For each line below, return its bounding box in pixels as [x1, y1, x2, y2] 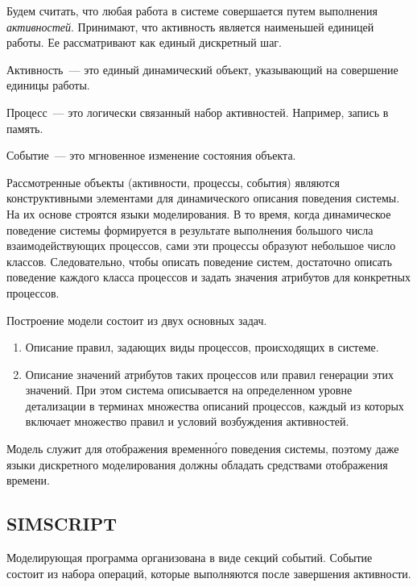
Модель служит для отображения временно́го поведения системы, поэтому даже [6, 440, 399, 457]
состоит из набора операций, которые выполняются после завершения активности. [6, 564, 411, 581]
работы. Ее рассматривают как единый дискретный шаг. [6, 34, 282, 51]
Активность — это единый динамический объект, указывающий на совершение [6, 60, 398, 77]
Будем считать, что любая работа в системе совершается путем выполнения [6, 2, 378, 19]
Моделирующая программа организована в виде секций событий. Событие [6, 549, 373, 566]
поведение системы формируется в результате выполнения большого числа [6, 221, 374, 238]
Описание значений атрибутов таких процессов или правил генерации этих [25, 365, 394, 382]
